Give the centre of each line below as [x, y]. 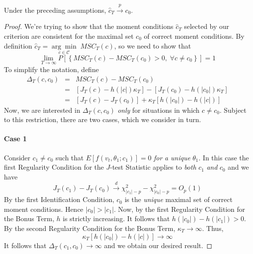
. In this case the [224, 157]
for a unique [172, 157]
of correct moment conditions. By [194, 36]
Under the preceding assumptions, [55, 10]
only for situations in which [158, 110]
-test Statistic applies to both [153, 167]
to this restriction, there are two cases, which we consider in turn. [102, 119]
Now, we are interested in [42, 110]
